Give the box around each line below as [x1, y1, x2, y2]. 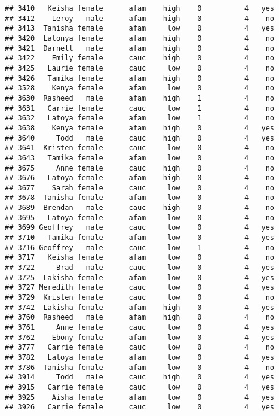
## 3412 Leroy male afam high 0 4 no [5, 14, 275, 23]
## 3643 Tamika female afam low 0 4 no [5, 153, 275, 162]
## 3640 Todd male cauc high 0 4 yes [5, 133, 275, 142]
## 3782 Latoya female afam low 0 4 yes [5, 353, 275, 362]
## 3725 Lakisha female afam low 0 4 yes [5, 273, 275, 282]
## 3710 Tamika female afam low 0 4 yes [5, 233, 275, 242]
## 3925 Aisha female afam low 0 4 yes [5, 393, 275, 402]
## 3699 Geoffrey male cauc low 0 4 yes [5, 223, 275, 232]
